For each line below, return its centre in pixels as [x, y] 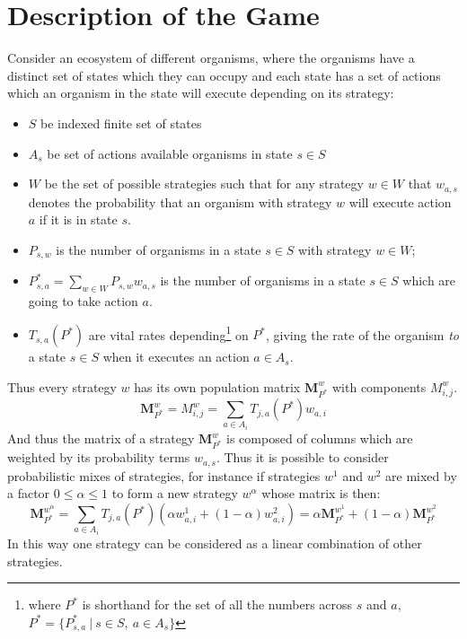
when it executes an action [176, 357]
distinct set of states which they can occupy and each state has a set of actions [224, 75]
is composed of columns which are [320, 438]
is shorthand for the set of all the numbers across [217, 604]
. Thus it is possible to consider [302, 457]
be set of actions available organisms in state [170, 153]
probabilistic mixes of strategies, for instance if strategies [164, 475]
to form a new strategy [175, 493]
